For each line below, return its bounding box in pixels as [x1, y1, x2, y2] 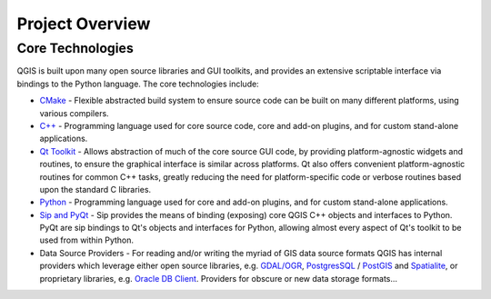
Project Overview [16, 14, 151, 34]
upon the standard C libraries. [39, 184, 152, 194]
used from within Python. [39, 234, 135, 245]
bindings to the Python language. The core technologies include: [16, 78, 259, 89]
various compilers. [39, 107, 109, 118]
